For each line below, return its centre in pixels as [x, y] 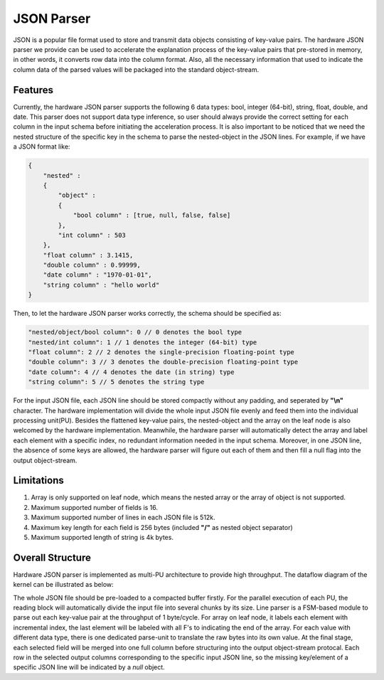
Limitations [38, 480]
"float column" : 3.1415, [88, 255]
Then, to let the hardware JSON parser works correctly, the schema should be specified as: [147, 314]
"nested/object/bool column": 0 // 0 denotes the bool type [135, 332]
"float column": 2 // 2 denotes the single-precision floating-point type [161, 352]
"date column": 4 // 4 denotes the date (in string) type [131, 372]
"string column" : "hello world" [101, 285]
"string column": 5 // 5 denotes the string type [116, 382]
